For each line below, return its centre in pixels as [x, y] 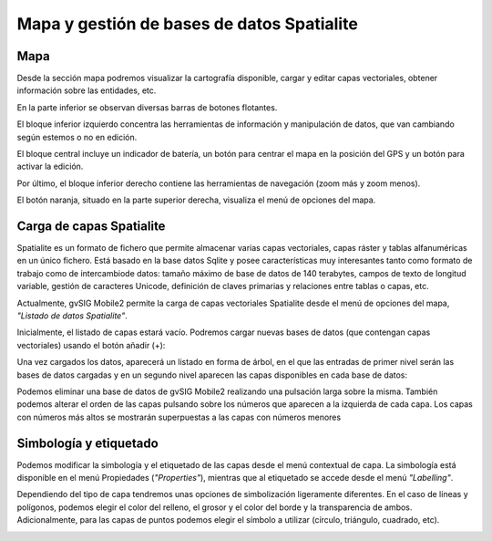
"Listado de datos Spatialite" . [72, 316]
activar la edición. [50, 166]
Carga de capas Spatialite [91, 226]
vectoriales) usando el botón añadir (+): [91, 345]
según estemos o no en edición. [77, 137]
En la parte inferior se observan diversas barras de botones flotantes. [147, 107]
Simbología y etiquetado [87, 443]
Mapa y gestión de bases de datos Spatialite [188, 24]
